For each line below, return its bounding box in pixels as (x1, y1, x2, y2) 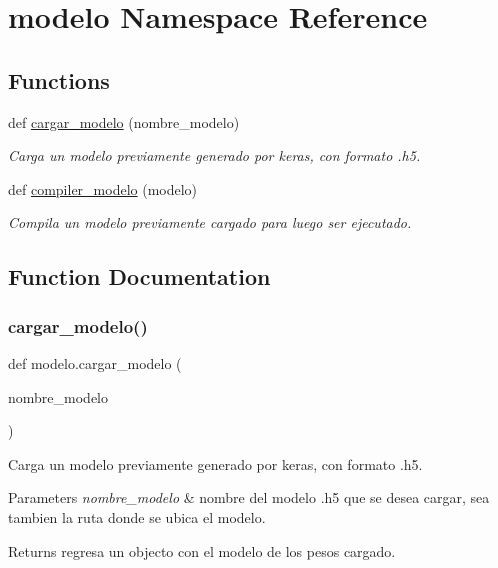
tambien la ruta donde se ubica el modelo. (8, 506, 266, 527)
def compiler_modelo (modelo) (8, 178, 198, 199)
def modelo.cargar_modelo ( (8, 352, 182, 373)
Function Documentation (8, 261, 271, 292)
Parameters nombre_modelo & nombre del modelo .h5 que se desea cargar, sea (8, 487, 490, 508)
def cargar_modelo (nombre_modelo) (8, 111, 240, 132)
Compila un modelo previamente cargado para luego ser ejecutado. (8, 212, 412, 233)
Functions (8, 64, 110, 95)
